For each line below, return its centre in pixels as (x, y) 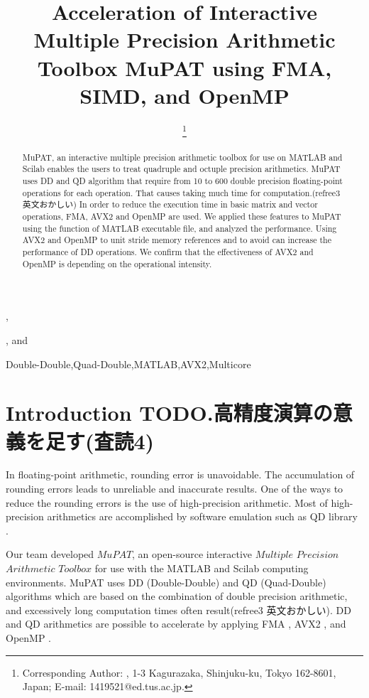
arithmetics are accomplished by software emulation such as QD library (202, 516)
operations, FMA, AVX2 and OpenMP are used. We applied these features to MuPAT (182, 216)
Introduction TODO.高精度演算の (169, 413)
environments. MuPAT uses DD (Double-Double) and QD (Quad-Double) (166, 582)
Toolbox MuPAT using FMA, (184, 67)
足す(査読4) (100, 440)
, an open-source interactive (192, 554)
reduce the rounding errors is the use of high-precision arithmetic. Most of (167, 502)
